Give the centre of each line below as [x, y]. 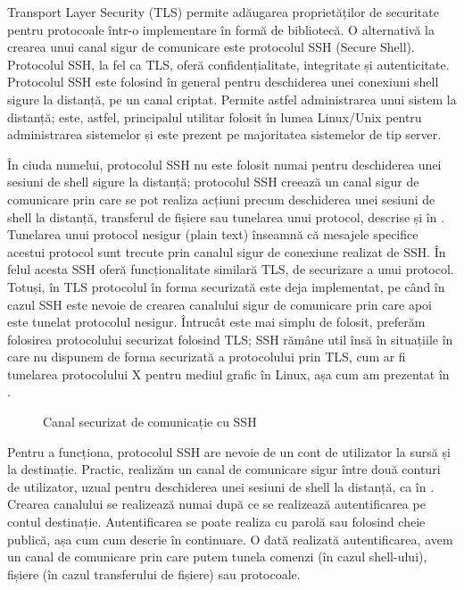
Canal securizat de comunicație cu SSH [150, 422]
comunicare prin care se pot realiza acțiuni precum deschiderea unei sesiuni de [221, 199]
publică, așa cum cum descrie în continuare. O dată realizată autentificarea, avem [230, 539]
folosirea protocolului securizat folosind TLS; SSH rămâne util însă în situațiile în [230, 339]
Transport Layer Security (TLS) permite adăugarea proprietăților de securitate [223, 12]
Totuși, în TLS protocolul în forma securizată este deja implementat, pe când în [226, 286]
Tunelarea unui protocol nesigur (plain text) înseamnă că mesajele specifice [213, 234]
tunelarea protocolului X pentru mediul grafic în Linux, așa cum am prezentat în [228, 374]
